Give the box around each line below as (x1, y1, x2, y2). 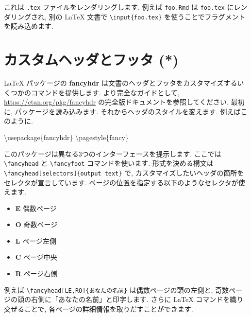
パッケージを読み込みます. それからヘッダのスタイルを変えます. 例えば (15, 106, 241, 116)
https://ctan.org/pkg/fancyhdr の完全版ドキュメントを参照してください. (4, 97, 229, 107)
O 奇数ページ (15, 219, 58, 229)
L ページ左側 (15, 235, 56, 246)
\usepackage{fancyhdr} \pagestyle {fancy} (4, 132, 129, 142)
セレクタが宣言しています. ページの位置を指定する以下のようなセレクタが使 (4, 177, 245, 187)
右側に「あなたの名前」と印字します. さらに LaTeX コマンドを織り (31, 294, 244, 304)
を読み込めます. (4, 21, 53, 31)
